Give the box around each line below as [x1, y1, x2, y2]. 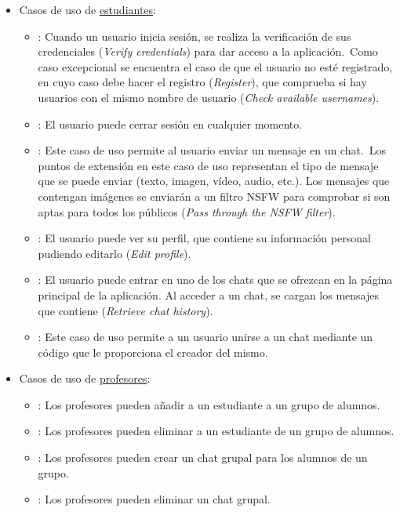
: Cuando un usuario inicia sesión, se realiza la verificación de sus [38, 27, 351, 44]
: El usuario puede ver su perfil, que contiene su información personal [38, 230, 371, 246]
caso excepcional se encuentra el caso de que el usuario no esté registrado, [38, 58, 393, 74]
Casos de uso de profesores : [19, 370, 151, 387]
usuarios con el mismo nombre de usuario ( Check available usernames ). [38, 89, 380, 105]
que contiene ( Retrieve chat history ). [38, 302, 213, 318]
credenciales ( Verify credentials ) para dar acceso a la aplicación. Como [38, 43, 378, 60]
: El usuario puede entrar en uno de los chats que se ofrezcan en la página [38, 271, 393, 288]
